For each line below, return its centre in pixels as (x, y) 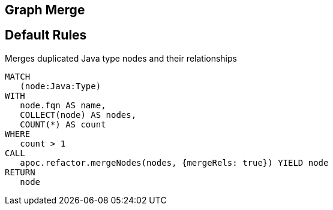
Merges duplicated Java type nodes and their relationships (121, 58)
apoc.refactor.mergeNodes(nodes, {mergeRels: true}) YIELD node (174, 162)
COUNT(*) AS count (63, 124)
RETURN (20, 172)
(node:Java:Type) (61, 86)
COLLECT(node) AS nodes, (78, 115)
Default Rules (46, 35)
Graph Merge (45, 10)
